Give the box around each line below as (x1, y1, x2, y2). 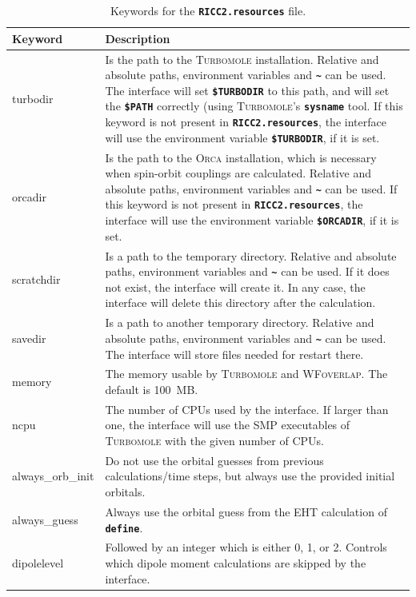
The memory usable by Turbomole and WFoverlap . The (105, 365, 388, 382)
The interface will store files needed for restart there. (105, 345, 364, 362)
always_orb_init (12, 468, 94, 484)
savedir (12, 329, 46, 346)
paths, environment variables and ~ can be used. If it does (105, 263, 390, 280)
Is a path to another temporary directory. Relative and (105, 314, 374, 331)
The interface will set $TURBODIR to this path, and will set (105, 82, 390, 98)
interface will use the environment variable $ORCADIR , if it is (105, 212, 399, 229)
